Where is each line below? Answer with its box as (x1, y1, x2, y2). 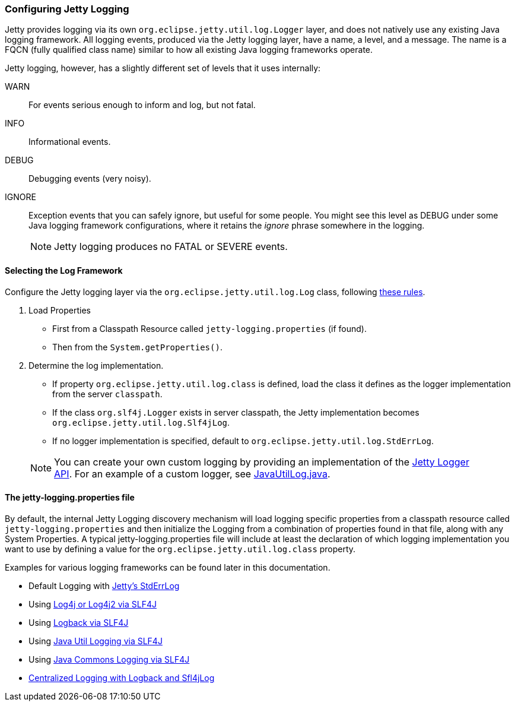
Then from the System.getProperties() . (52, 341, 222, 352)
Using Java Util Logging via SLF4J (28, 635, 163, 646)
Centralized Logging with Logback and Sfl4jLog (28, 672, 215, 683)
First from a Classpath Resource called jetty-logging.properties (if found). (52, 323, 367, 334)
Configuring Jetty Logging (5, 3, 129, 15)
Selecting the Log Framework (5, 265, 123, 276)
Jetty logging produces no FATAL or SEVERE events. (54, 240, 288, 253)
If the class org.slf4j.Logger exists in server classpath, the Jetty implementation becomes (52, 407, 419, 417)
